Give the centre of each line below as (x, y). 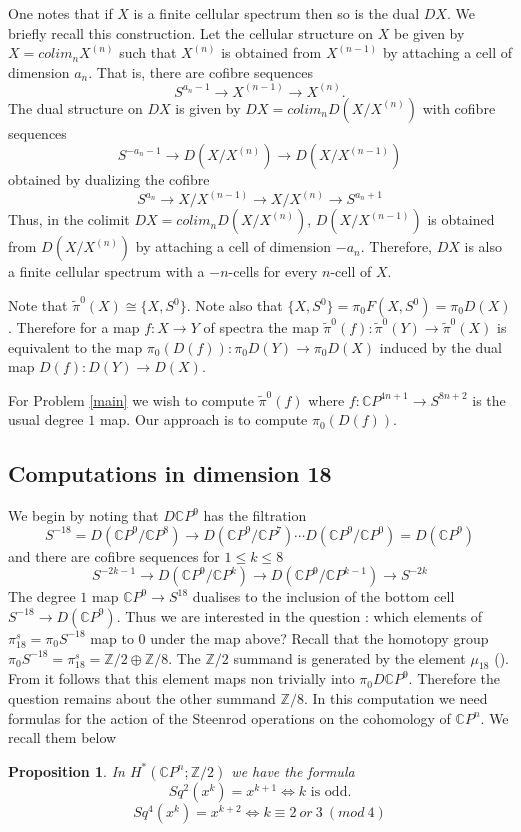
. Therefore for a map (74, 327)
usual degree (46, 419)
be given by (429, 32)
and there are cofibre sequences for (114, 555)
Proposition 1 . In (66, 770)
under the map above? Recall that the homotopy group (319, 637)
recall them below (62, 737)
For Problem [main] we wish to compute (131, 399)
